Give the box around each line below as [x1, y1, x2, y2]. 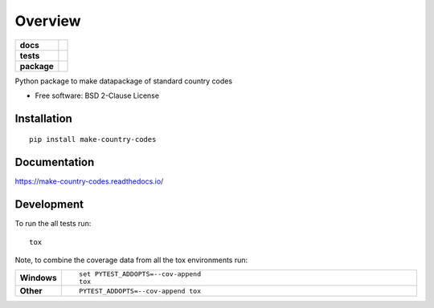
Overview [14, 12, 81, 30]
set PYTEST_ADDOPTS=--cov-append [79, 269, 201, 278]
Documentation [14, 156, 95, 169]
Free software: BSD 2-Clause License [35, 91, 160, 100]
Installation [14, 111, 72, 125]
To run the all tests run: [14, 219, 92, 229]
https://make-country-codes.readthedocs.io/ [14, 176, 164, 186]
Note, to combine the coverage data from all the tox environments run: [14, 255, 248, 265]
